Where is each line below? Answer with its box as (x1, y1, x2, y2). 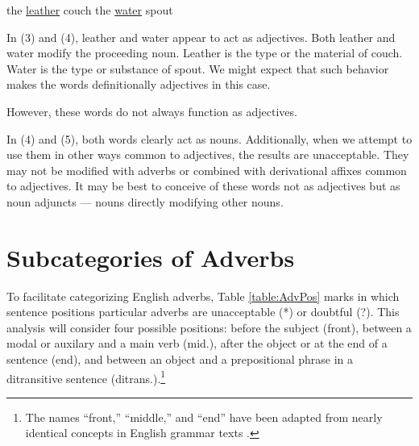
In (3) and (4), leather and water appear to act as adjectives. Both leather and (6, 28, 396, 45)
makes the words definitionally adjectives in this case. (6, 76, 271, 93)
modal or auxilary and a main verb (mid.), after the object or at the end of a (6, 335, 388, 352)
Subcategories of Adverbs (6, 240, 295, 273)
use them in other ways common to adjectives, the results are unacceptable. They (6, 146, 409, 163)
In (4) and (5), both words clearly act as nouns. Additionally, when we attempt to (6, 130, 413, 147)
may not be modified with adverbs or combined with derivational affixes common (6, 161, 407, 178)
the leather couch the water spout (6, 2, 173, 18)
